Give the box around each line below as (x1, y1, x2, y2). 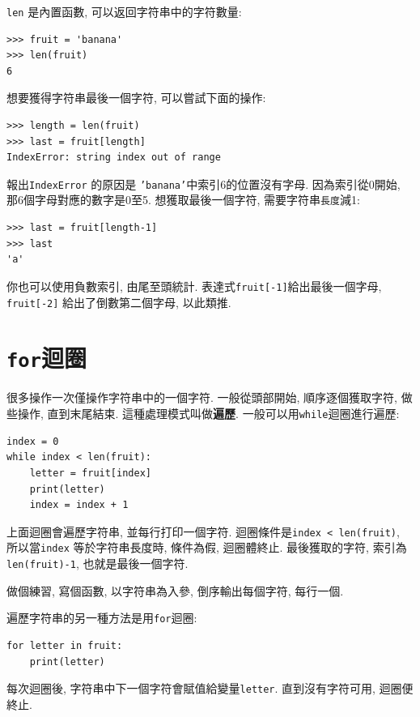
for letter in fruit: (6, 639, 123, 651)
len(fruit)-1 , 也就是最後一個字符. (6, 555, 189, 571)
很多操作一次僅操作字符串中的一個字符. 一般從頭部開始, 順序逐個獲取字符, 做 (6, 389, 413, 406)
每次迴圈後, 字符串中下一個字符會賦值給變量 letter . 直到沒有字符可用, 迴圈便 (6, 680, 414, 697)
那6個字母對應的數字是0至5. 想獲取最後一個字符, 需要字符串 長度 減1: (6, 191, 360, 208)
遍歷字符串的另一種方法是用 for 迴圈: (6, 609, 197, 626)
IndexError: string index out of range (6, 152, 221, 164)
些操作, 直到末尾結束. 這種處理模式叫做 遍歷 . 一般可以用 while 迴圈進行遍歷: (6, 405, 400, 422)
